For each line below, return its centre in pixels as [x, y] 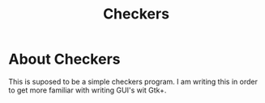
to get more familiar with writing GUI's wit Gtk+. [88, 90]
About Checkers [64, 59]
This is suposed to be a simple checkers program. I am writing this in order [133, 81]
